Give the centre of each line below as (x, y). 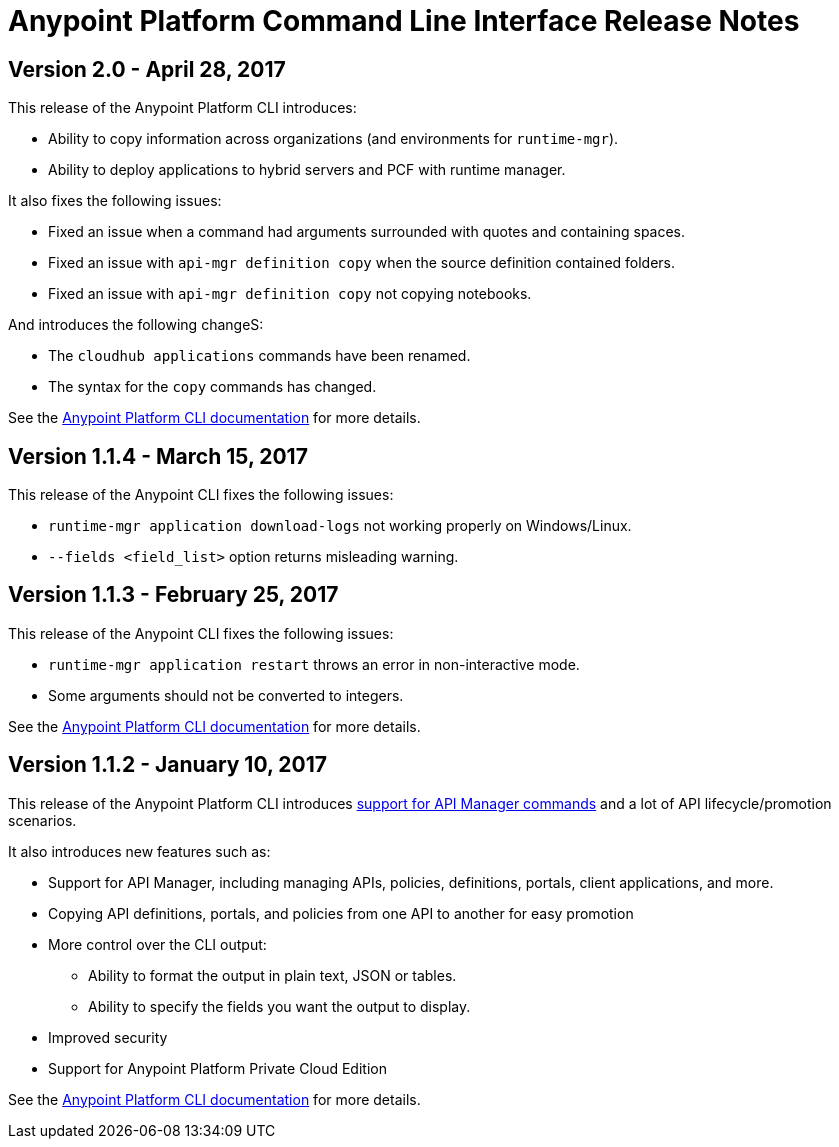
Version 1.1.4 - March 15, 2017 (158, 456)
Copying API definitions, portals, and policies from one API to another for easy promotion (341, 913)
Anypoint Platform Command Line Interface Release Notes (404, 21)
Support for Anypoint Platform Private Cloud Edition (217, 1068)
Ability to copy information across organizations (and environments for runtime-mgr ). (333, 139)
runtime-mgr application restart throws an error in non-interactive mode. (314, 664)
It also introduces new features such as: (139, 851)
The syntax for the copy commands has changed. (212, 387)
